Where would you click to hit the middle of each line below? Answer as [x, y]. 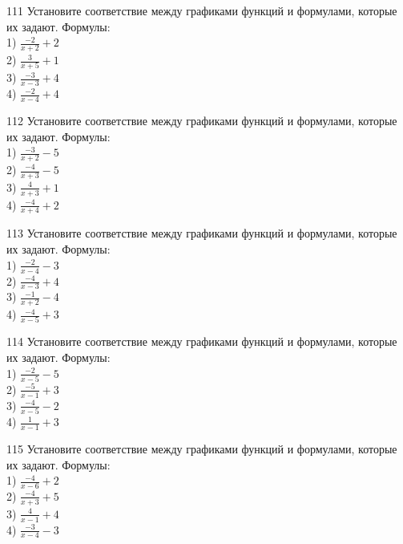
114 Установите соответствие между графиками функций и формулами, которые [202, 341]
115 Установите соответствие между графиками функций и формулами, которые [202, 448]
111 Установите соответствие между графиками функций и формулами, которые [202, 10]
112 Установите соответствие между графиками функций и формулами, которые [202, 120]
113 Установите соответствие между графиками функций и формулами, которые [202, 233]
